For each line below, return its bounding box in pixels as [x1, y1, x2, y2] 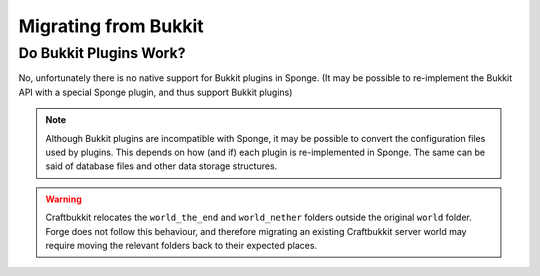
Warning [45, 193, 82, 205]
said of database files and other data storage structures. [45, 160, 278, 172]
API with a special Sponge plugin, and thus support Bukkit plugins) [18, 86, 293, 98]
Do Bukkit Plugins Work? [18, 44, 186, 62]
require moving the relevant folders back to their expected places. [45, 239, 318, 251]
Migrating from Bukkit [18, 15, 204, 37]
